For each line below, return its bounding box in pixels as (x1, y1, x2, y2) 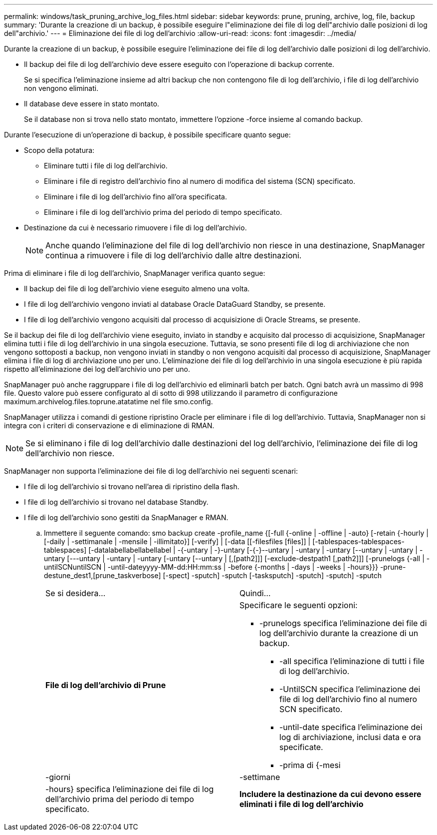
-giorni (45, 772, 71, 782)
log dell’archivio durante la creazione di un (259, 628, 419, 638)
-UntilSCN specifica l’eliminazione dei (279, 684, 421, 694)
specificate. (279, 742, 323, 752)
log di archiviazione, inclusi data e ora (279, 732, 421, 742)
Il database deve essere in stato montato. (24, 99, 160, 108)
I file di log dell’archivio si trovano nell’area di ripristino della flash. (24, 482, 239, 491)
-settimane (239, 772, 280, 782)
